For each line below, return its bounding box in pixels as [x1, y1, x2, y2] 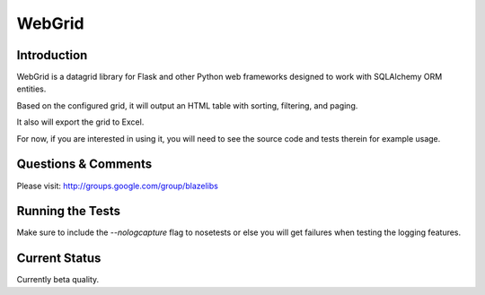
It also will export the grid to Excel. [16, 117, 145, 127]
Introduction [16, 48, 88, 63]
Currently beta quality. [16, 274, 100, 285]
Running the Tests [16, 204, 121, 219]
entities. [16, 83, 47, 94]
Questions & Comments [16, 157, 153, 172]
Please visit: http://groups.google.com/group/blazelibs [16, 180, 219, 191]
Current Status [16, 251, 101, 266]
